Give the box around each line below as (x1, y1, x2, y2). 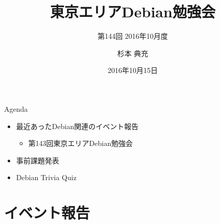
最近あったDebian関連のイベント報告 (16, 120, 139, 131)
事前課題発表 (16, 155, 59, 165)
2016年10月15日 (108, 65, 158, 76)
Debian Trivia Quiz (16, 172, 77, 183)
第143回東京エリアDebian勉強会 (28, 138, 133, 148)
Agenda (4, 103, 28, 114)
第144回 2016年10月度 (97, 31, 168, 41)
